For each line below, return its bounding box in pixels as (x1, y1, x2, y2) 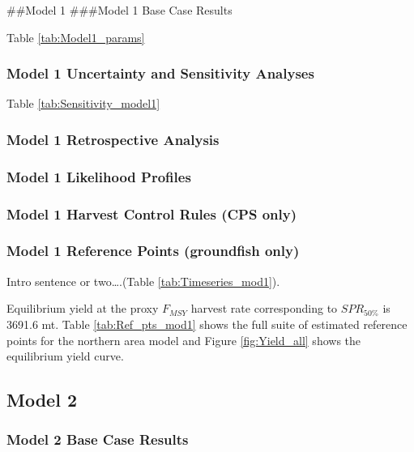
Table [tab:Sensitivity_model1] (6, 95, 160, 112)
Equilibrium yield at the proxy (6, 300, 159, 317)
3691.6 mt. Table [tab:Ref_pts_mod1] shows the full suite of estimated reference (6, 315, 408, 332)
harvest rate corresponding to (190, 300, 338, 317)
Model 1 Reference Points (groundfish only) (6, 241, 300, 261)
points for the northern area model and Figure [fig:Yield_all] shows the (6, 331, 361, 348)
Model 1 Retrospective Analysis (6, 129, 220, 149)
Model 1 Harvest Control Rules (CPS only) (6, 203, 297, 224)
